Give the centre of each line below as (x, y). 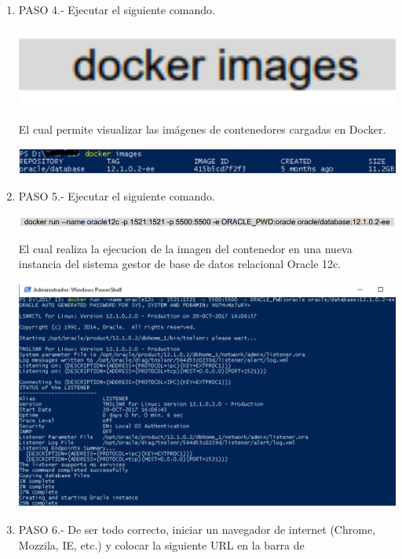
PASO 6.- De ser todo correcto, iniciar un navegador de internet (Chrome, (197, 529)
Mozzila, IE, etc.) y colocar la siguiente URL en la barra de (161, 544)
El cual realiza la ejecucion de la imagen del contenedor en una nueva (185, 248)
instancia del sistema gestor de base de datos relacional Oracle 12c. (180, 264)
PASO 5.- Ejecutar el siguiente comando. (117, 195)
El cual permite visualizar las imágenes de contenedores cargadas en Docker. (202, 129)
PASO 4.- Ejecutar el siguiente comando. (117, 9)
